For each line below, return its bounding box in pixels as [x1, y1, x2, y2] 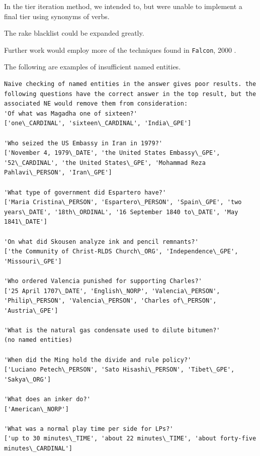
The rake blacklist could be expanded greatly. [4, 28, 144, 38]
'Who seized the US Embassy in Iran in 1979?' [4, 139, 162, 147]
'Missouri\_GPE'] [4, 257, 62, 265]
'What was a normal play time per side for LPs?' [4, 425, 174, 432]
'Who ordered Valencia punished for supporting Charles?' [4, 277, 202, 285]
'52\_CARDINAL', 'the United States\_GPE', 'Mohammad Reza [4, 159, 206, 166]
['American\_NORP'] [4, 405, 69, 413]
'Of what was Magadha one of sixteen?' [4, 110, 137, 117]
